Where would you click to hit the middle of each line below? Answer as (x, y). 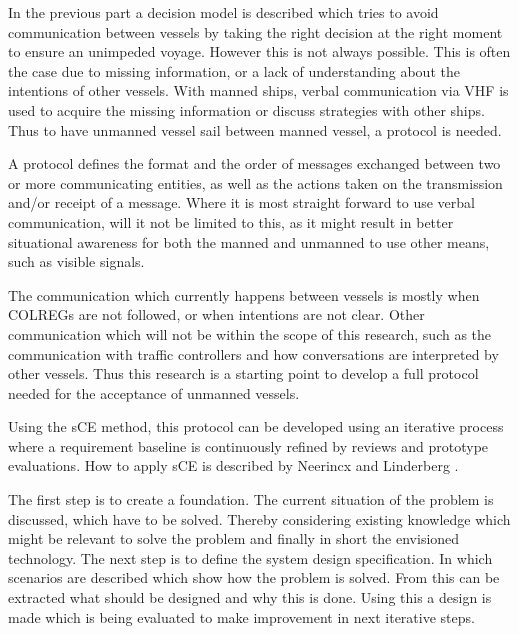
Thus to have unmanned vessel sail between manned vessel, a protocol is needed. (255, 129)
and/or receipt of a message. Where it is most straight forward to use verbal (241, 202)
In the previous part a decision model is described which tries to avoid (223, 12)
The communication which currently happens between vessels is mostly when (244, 294)
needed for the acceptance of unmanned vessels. (154, 392)
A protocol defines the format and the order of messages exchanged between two (254, 163)
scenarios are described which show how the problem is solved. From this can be (254, 577)
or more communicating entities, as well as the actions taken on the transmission (255, 182)
